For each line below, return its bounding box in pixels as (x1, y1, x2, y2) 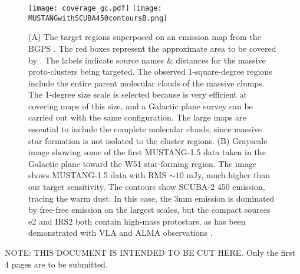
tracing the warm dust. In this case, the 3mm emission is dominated (28, 192, 275, 204)
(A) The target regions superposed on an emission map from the (28, 31, 261, 43)
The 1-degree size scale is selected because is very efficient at (28, 88, 248, 101)
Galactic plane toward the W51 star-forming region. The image (28, 157, 256, 169)
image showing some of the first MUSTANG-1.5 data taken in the (28, 146, 266, 158)
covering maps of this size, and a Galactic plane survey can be (28, 99, 253, 112)
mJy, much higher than (186, 169, 271, 181)
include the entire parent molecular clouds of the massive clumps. (28, 76, 265, 89)
